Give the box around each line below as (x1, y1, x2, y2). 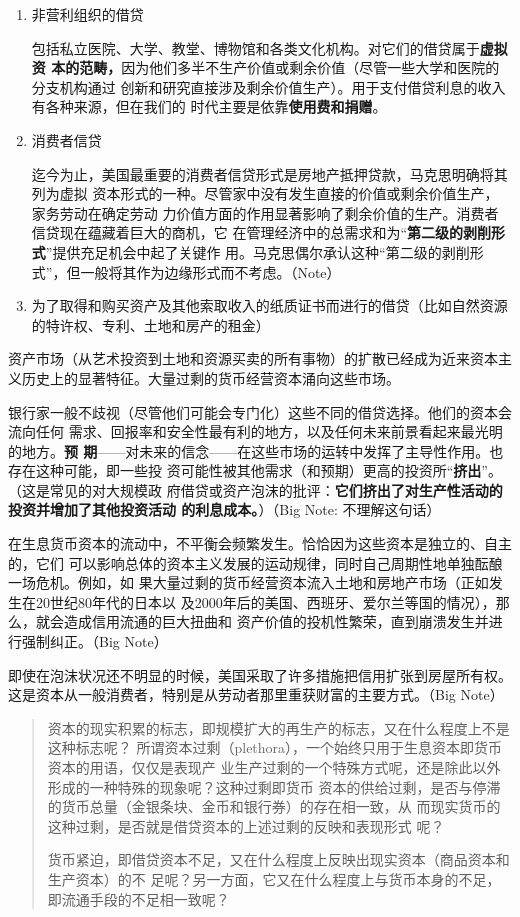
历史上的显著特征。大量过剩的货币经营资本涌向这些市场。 (21, 367, 400, 388)
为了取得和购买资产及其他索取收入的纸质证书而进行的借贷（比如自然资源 (31, 295, 508, 316)
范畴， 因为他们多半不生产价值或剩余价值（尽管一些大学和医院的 (79, 57, 500, 78)
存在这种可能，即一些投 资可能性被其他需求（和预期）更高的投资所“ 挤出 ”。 (8, 460, 502, 481)
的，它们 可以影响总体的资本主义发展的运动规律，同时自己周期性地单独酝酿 (8, 552, 503, 573)
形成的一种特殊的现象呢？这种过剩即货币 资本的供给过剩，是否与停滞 (47, 776, 501, 797)
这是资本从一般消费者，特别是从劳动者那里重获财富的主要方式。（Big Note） (8, 684, 504, 705)
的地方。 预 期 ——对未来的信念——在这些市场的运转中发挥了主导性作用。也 (8, 440, 504, 461)
